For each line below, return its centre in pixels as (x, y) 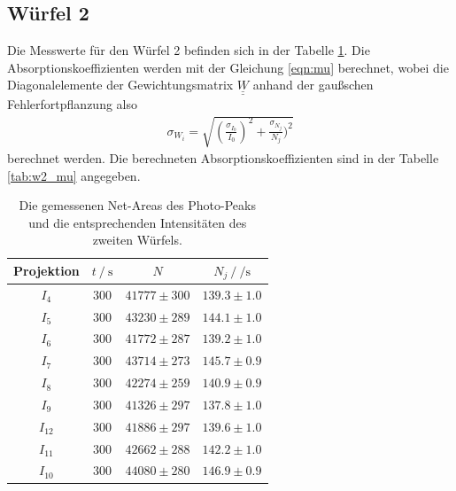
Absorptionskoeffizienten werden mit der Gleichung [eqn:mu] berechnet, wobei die (228, 67)
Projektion (46, 271)
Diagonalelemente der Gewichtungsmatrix (120, 85)
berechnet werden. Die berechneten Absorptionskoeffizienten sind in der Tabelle (223, 158)
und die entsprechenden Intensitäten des (138, 222)
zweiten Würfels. (137, 240)
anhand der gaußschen (313, 85)
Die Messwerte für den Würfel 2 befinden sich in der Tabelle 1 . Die (189, 50)
